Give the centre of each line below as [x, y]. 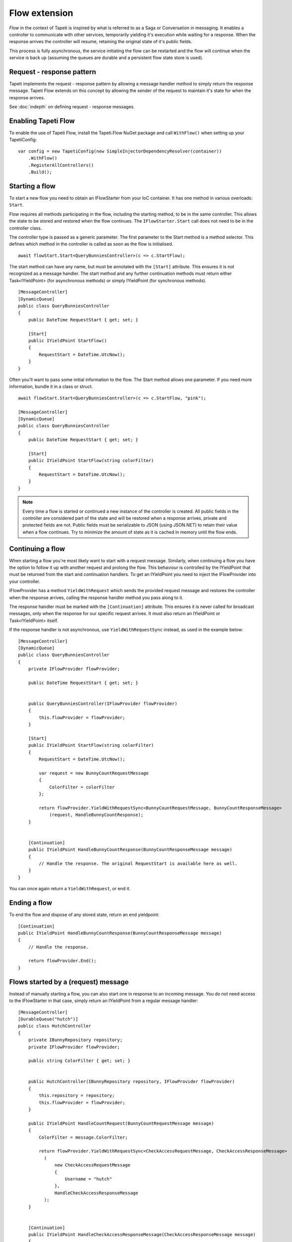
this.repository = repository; [77, 1096]
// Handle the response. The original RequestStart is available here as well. [138, 864]
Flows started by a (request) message [69, 982]
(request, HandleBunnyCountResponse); [96, 815]
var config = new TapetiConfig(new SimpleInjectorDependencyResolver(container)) [120, 151]
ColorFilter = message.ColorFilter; [84, 1137]
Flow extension [41, 13]
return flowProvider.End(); [62, 961]
